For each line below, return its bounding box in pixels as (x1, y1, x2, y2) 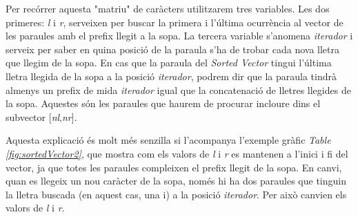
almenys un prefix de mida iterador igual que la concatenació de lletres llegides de (6, 82, 351, 97)
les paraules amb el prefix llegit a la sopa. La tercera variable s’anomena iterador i (6, 28, 353, 43)
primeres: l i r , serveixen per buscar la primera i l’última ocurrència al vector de (6, 15, 344, 29)
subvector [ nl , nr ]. (6, 109, 77, 124)
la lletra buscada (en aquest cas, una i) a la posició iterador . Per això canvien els (6, 187, 347, 201)
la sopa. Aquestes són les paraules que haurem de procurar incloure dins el (6, 96, 321, 111)
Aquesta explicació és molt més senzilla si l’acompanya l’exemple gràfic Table (6, 133, 331, 147)
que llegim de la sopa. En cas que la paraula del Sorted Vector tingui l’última (6, 55, 332, 70)
